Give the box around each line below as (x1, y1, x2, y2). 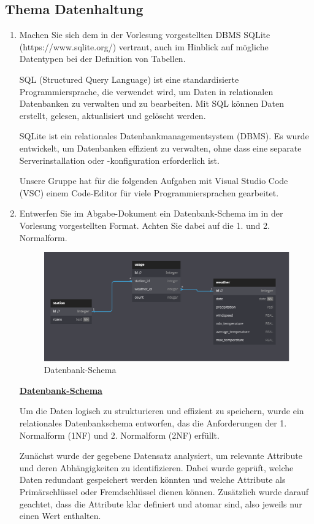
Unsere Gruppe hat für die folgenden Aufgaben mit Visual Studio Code (19, 174, 288, 187)
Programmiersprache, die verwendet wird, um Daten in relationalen (19, 85, 274, 98)
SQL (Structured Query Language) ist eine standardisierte (19, 72, 239, 85)
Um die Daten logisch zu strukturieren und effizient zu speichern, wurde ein (19, 404, 304, 417)
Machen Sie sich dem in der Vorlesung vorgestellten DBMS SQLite (19, 28, 270, 41)
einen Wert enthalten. (19, 509, 101, 522)
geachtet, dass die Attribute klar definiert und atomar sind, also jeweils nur (19, 497, 302, 510)
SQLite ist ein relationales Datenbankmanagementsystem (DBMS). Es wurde (19, 129, 309, 142)
